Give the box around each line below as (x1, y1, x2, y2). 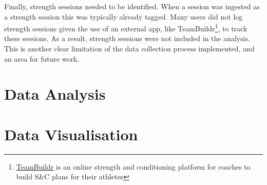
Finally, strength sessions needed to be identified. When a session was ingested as (4, 1, 260, 11)
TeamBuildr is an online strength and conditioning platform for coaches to (16, 161, 251, 172)
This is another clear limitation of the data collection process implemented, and (4, 43, 255, 54)
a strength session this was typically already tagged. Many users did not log (4, 11, 243, 22)
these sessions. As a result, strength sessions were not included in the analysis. (4, 33, 251, 44)
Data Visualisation (4, 123, 138, 144)
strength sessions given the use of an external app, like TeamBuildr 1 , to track (4, 22, 247, 33)
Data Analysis (4, 83, 106, 104)
